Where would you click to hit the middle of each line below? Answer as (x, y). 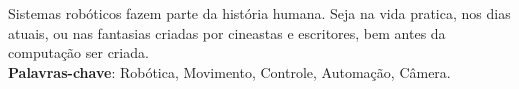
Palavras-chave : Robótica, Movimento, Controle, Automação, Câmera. (229, 71)
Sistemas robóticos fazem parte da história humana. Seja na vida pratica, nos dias (259, 13)
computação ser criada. (78, 52)
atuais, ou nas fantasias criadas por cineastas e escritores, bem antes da (227, 32)
